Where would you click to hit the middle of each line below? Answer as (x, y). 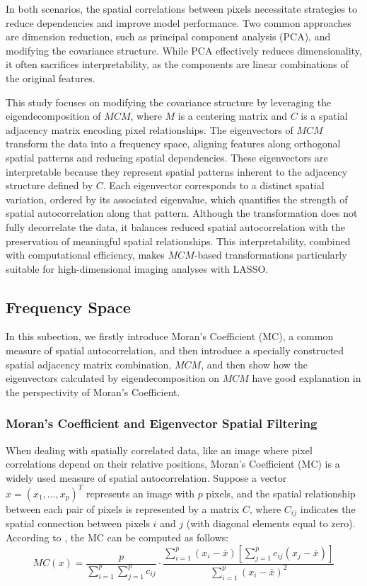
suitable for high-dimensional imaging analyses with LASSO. (137, 268)
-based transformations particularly (270, 255)
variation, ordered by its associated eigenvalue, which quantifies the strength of (177, 199)
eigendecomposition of (53, 116)
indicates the (328, 508)
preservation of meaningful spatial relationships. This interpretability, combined (178, 241)
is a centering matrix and (232, 116)
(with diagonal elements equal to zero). (271, 523)
